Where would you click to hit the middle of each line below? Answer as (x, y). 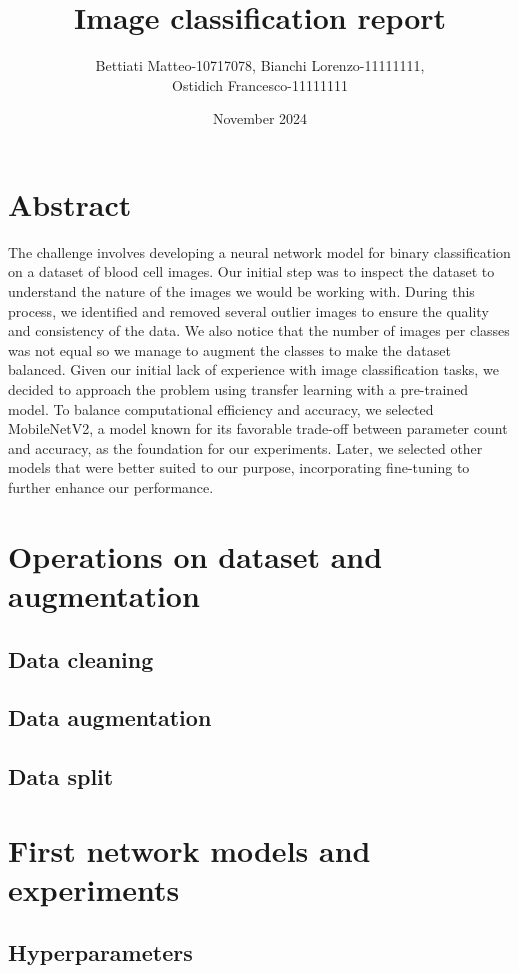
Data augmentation (110, 717)
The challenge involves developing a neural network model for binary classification (259, 251)
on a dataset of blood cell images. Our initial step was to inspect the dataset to (251, 271)
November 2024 (260, 118)
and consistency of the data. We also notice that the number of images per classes (259, 330)
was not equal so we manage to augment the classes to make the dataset (229, 349)
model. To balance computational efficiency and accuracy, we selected (221, 408)
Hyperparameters (100, 952)
